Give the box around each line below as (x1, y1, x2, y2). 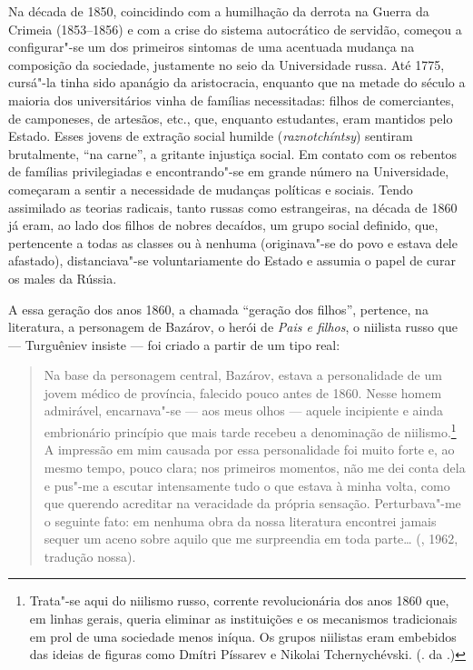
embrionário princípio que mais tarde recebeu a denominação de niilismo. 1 (44, 420, 457, 441)
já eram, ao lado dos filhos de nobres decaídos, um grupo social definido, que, (8, 215, 439, 235)
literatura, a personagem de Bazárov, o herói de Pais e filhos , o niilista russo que (8, 317, 458, 336)
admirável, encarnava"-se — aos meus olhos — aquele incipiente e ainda (44, 401, 443, 420)
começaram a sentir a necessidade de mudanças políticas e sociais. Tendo (8, 179, 413, 198)
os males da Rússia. (8, 268, 117, 287)
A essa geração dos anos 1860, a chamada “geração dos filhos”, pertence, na (8, 299, 429, 318)
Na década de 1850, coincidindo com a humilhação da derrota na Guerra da (8, 2, 429, 20)
